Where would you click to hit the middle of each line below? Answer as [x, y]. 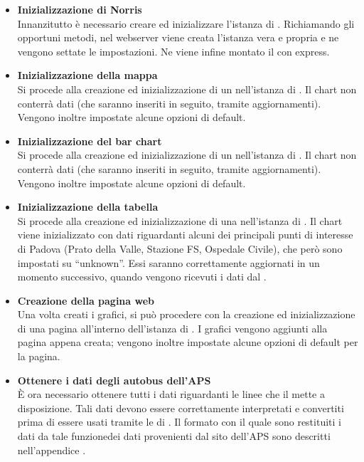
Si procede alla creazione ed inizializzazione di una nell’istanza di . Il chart [180, 220]
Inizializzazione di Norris [80, 9]
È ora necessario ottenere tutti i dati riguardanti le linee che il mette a [171, 394]
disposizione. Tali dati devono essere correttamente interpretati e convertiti [181, 408]
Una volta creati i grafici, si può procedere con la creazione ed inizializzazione [186, 314]
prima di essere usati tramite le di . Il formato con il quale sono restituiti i [179, 422]
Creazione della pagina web [86, 300]
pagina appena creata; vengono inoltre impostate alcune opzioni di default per [188, 342]
